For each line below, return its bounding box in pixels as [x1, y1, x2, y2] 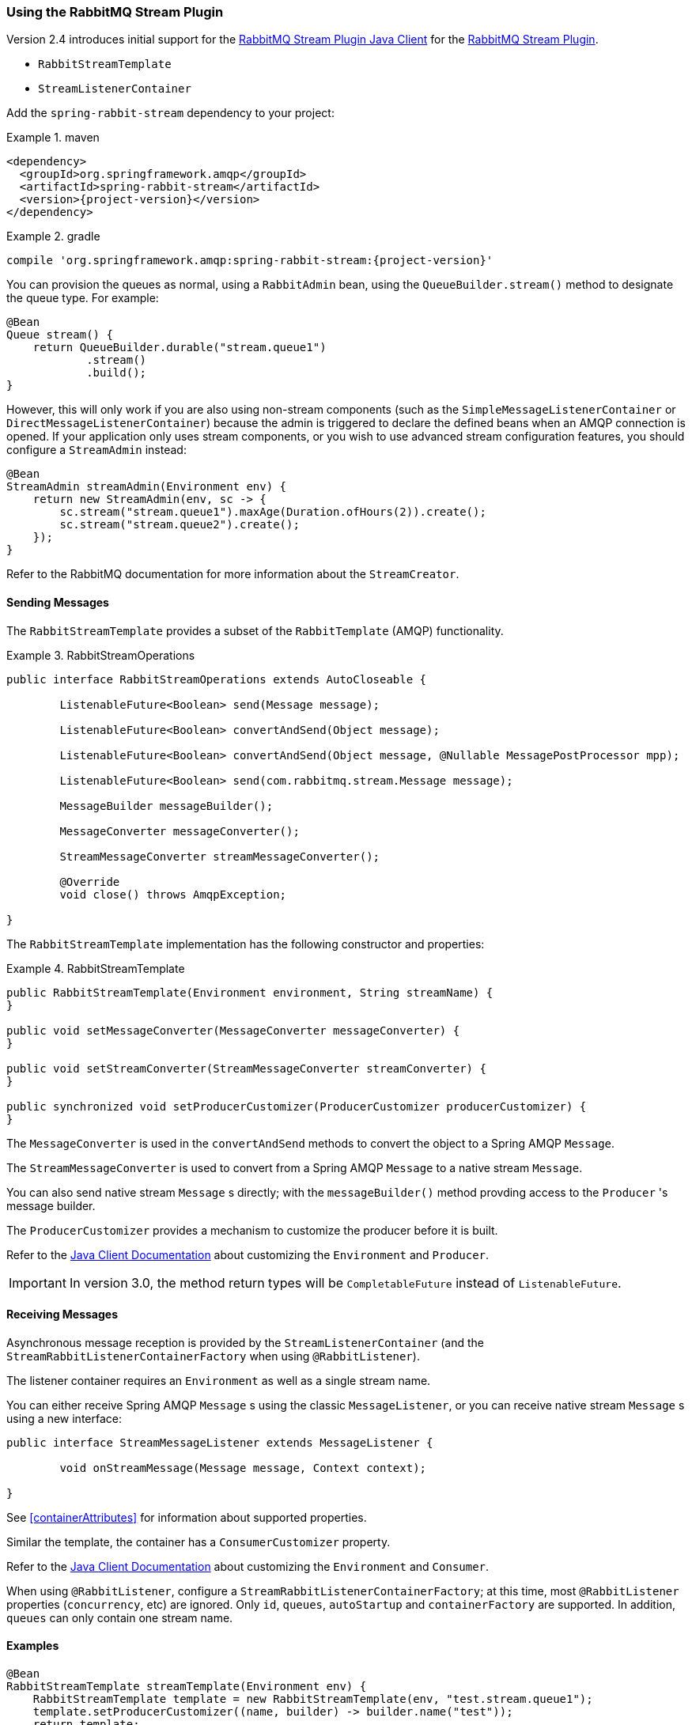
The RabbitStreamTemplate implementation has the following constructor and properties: [6, 936, 485, 951]
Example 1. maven [6, 131, 100, 145]
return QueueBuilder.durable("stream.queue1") [32, 341, 327, 354]
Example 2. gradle [6, 229, 100, 244]
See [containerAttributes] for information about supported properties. [6, 1510, 367, 1524]
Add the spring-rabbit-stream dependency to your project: [6, 106, 335, 120]
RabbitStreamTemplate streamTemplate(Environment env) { [6, 1680, 367, 1693]
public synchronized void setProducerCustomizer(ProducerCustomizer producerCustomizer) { [6, 1099, 587, 1113]
